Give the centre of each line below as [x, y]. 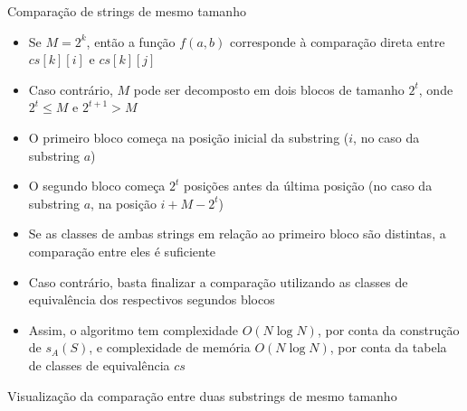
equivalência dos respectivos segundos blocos [152, 299]
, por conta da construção [388, 329]
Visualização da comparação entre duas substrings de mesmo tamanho [202, 395]
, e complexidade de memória [170, 347]
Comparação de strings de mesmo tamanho [127, 11]
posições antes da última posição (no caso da [308, 186]
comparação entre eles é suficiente [122, 251]
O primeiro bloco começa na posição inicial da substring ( [189, 137]
